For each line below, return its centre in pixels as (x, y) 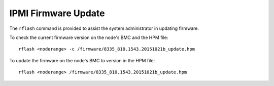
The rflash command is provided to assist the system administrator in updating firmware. (104, 28)
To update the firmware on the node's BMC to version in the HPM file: (82, 60)
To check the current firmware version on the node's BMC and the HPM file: (89, 37)
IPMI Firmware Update (57, 13)
